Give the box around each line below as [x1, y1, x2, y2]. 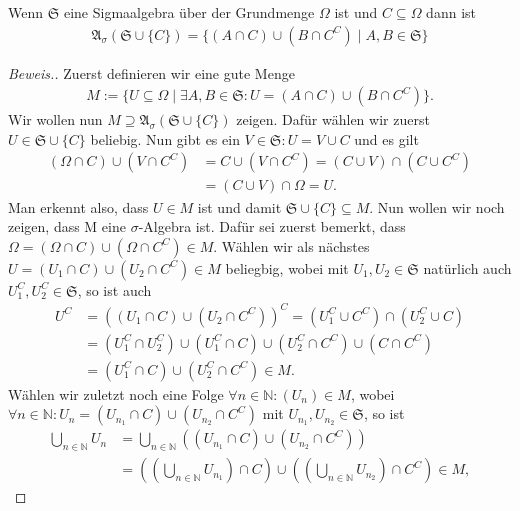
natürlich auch [423, 257, 512, 278]
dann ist [426, 2, 476, 22]
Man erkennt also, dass [8, 196, 149, 217]
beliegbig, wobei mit [225, 257, 349, 278]
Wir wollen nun [8, 109, 103, 130]
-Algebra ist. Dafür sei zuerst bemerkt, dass [138, 216, 406, 237]
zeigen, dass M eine [8, 216, 126, 237]
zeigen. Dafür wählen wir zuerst [236, 109, 430, 130]
